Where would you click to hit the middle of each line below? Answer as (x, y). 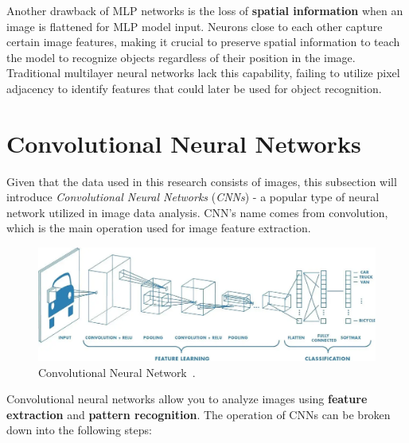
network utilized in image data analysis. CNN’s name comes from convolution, (197, 212)
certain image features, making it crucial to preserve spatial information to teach (203, 42)
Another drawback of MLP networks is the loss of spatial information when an (205, 10)
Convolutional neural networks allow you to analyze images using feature (187, 399)
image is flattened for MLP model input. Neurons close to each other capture (195, 26)
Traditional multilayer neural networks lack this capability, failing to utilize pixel (203, 73)
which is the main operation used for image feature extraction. (159, 228)
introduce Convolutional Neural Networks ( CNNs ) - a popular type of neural (193, 197)
